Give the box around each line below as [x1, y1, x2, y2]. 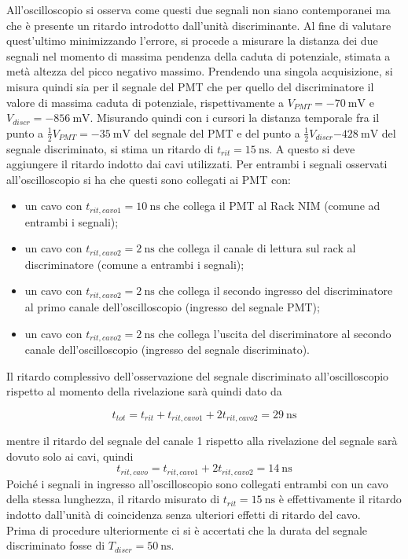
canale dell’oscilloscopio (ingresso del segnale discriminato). [24, 340, 310, 357]
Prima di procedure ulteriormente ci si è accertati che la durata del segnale [6, 521, 368, 538]
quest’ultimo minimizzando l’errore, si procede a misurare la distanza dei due [6, 32, 378, 49]
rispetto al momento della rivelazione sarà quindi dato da [6, 383, 282, 399]
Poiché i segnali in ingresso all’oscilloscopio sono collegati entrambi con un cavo [6, 475, 388, 491]
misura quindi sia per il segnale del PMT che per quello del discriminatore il [6, 78, 374, 94]
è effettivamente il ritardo [278, 491, 402, 507]
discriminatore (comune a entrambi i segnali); [24, 256, 244, 272]
